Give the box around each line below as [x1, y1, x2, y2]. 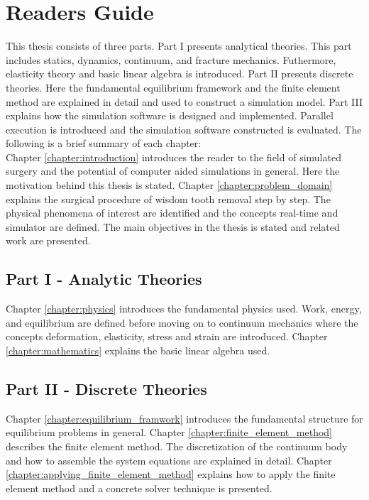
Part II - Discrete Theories [6, 378, 207, 399]
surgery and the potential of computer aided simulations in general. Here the [6, 163, 340, 178]
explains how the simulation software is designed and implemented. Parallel [6, 108, 334, 123]
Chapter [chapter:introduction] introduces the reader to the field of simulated [6, 149, 341, 164]
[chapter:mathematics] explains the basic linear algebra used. [6, 343, 270, 358]
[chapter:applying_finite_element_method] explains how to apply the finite [6, 467, 336, 482]
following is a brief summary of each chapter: [6, 136, 202, 151]
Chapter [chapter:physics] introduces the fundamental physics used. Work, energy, [6, 301, 362, 316]
